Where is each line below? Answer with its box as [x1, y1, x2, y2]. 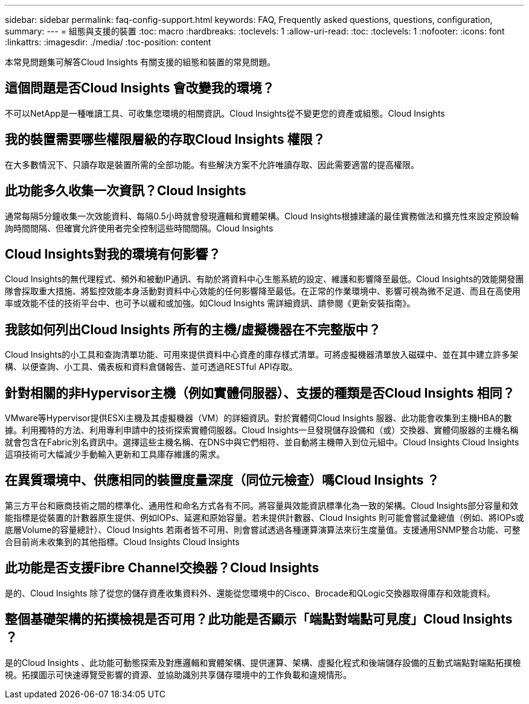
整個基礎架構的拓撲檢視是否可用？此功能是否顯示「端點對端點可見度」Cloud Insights [5, 612, 513, 627]
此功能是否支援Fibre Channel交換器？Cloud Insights [5, 560, 319, 576]
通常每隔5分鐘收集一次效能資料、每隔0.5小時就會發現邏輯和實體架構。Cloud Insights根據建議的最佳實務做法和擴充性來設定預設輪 [5, 210, 519, 221]
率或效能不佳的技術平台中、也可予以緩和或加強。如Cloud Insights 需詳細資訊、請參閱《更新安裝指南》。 [5, 298, 415, 309]
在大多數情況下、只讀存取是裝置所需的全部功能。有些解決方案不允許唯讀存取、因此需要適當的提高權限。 [5, 159, 419, 170]
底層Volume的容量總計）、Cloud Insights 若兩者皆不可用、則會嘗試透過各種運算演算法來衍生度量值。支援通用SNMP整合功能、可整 [5, 524, 521, 535]
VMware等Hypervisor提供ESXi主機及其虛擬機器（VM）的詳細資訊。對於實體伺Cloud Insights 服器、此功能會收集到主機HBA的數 [5, 413, 512, 424]
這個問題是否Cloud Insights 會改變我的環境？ [5, 80, 275, 96]
